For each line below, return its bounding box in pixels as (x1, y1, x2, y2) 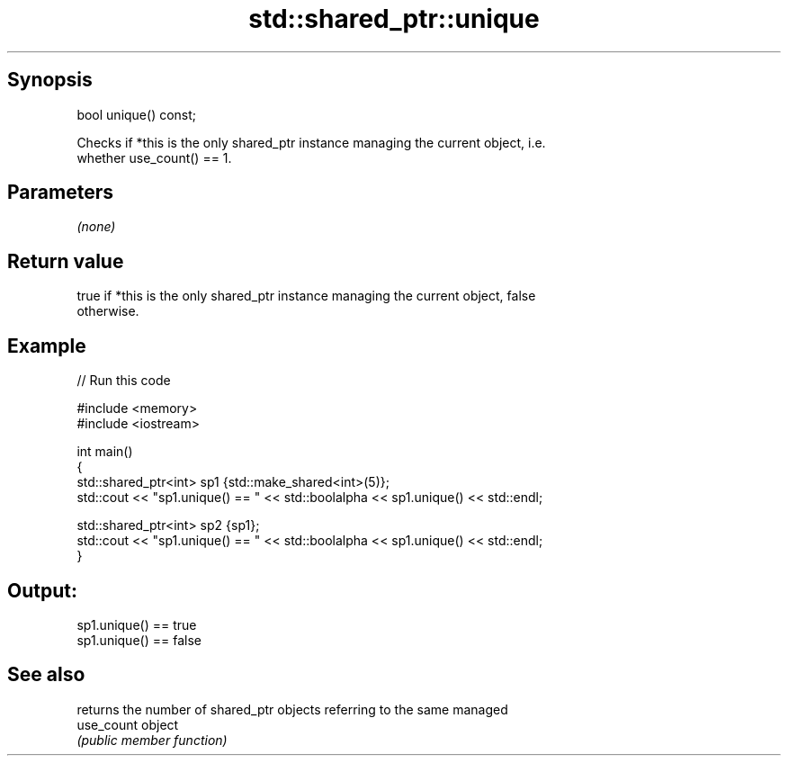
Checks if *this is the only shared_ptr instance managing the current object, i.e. (76, 134, 546, 150)
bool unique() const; (76, 106, 197, 122)
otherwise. (76, 303, 139, 319)
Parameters (7, 181, 113, 204)
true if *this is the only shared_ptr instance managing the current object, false (76, 288, 536, 304)
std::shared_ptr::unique (248, 4, 540, 34)
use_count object (76, 716, 179, 732)
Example (7, 334, 86, 357)
